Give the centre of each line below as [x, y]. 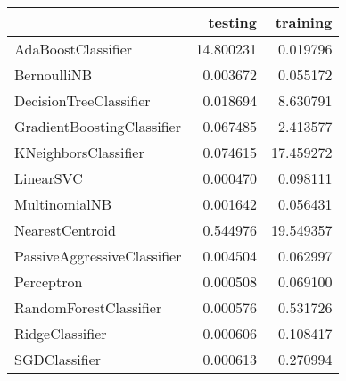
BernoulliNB [54, 75]
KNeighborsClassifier [79, 152]
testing [232, 22]
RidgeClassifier [61, 333]
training [304, 22]
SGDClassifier [58, 359]
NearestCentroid [65, 230]
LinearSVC [49, 178]
